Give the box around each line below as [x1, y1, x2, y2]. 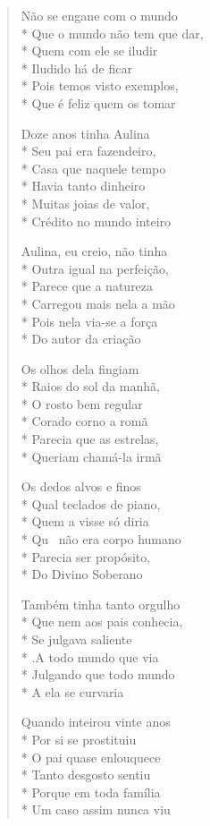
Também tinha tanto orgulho [21, 594, 181, 613]
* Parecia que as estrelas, [21, 430, 159, 448]
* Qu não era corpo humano [21, 530, 181, 549]
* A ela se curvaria [21, 682, 124, 701]
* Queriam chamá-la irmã [21, 447, 162, 465]
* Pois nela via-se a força [21, 311, 158, 330]
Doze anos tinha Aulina [21, 123, 150, 142]
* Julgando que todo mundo [21, 665, 175, 684]
